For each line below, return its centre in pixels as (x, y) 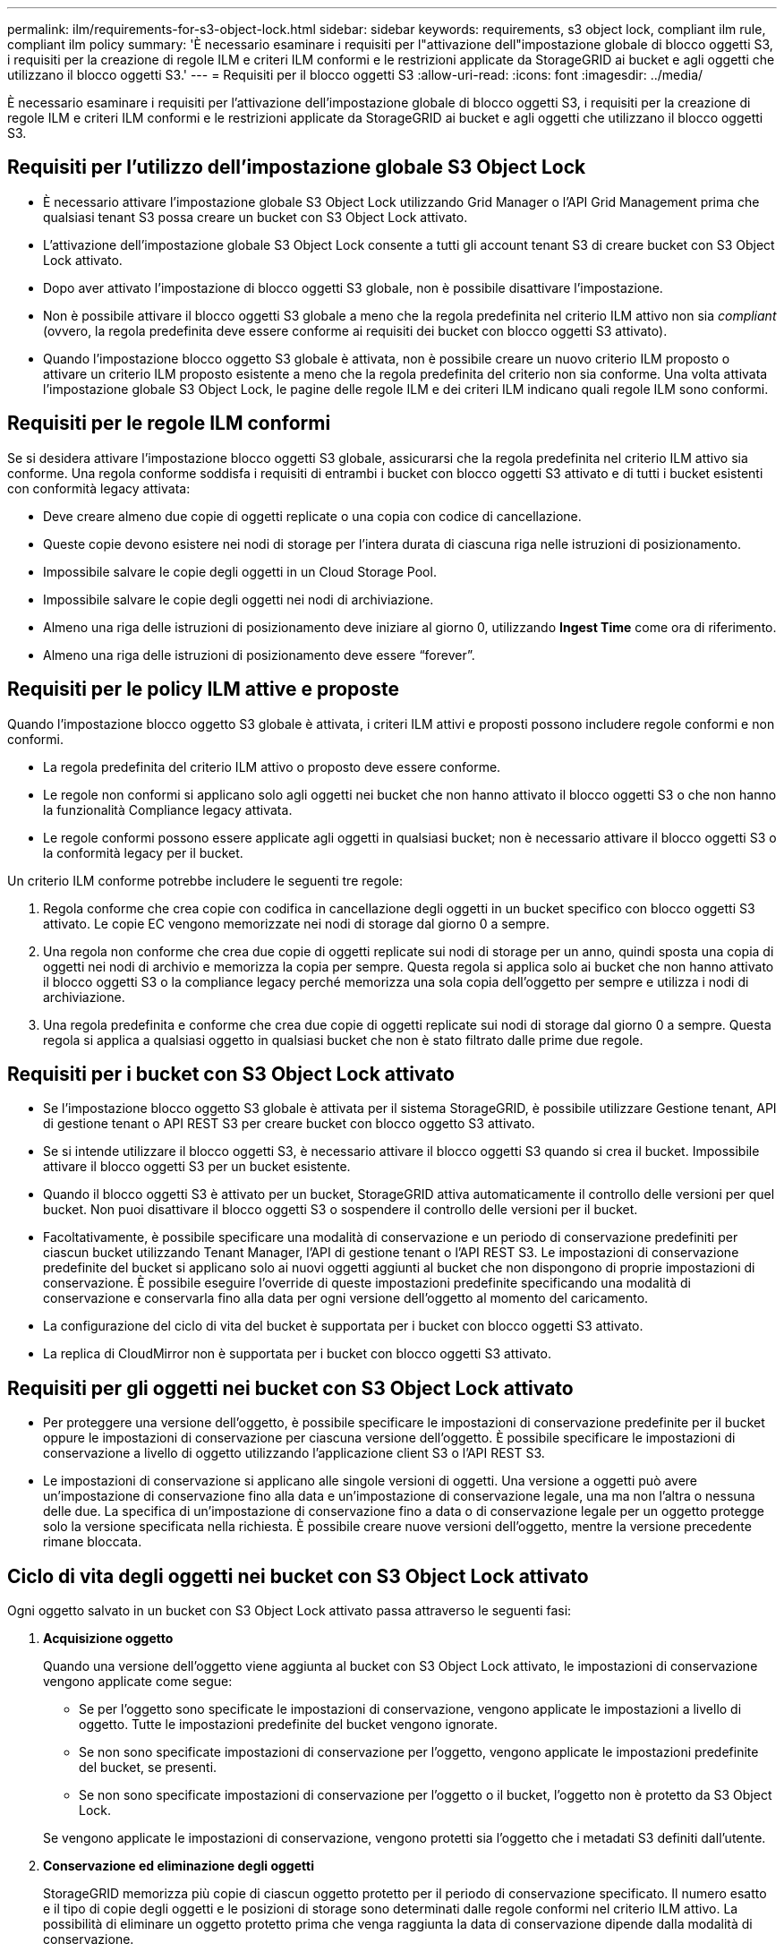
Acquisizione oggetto (108, 1639)
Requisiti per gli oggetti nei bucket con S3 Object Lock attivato (290, 1388)
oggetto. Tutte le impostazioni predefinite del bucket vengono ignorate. (288, 1725)
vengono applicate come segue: (138, 1682)
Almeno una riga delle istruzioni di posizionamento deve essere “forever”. (259, 655)
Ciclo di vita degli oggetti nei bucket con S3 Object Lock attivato (298, 1576)
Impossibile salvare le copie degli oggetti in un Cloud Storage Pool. (240, 571)
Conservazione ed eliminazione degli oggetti (179, 1866)
